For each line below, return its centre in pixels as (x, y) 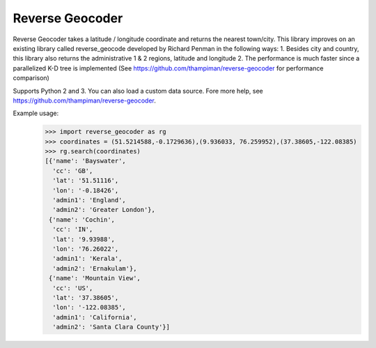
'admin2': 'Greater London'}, (104, 210)
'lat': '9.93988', (84, 239)
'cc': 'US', (73, 288)
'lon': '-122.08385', (89, 308)
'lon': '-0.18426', (86, 190)
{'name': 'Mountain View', (95, 278)
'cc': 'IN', (73, 229)
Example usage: (36, 113)
